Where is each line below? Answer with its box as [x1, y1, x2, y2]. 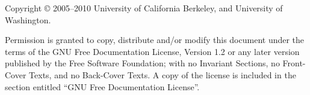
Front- [282, 57, 306, 69]
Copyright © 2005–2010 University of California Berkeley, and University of [5, 2, 283, 14]
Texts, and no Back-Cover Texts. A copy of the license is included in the [29, 68, 296, 81]
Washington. [5, 13, 51, 26]
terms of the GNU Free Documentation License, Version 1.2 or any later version [5, 45, 300, 57]
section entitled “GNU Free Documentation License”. [5, 80, 200, 93]
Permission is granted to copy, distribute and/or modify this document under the [5, 33, 305, 46]
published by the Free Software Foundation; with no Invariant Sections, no [5, 57, 280, 69]
